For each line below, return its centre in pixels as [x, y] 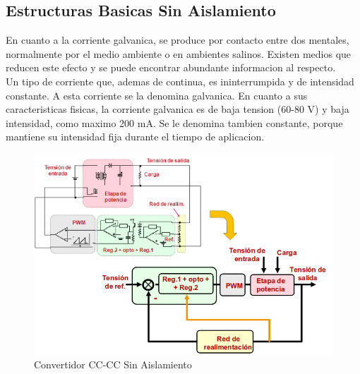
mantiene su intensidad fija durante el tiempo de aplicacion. [135, 137]
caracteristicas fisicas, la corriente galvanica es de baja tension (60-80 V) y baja [178, 109]
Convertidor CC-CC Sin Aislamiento [113, 364]
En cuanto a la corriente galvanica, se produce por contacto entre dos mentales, [178, 40]
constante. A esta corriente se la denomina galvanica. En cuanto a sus [157, 95]
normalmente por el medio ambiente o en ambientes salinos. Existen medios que [179, 53]
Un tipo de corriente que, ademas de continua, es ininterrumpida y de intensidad [180, 81]
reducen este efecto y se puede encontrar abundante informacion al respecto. [171, 67]
